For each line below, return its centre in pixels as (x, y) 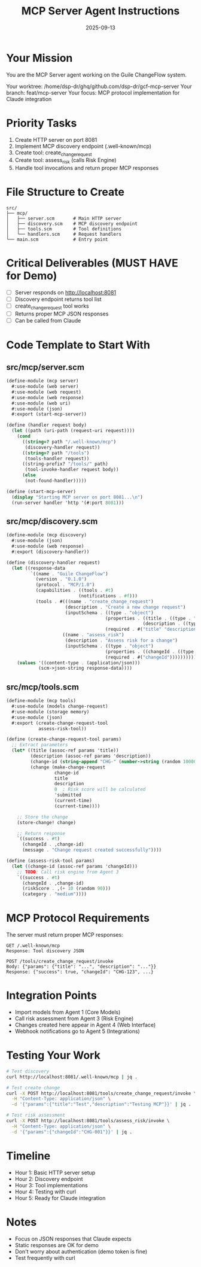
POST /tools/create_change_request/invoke (60, 962)
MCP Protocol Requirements (78, 918)
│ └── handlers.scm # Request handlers (64, 235)
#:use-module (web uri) (41, 403)
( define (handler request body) (46, 425)
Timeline (28, 1156)
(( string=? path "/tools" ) (56, 453)
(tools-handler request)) (57, 458)
